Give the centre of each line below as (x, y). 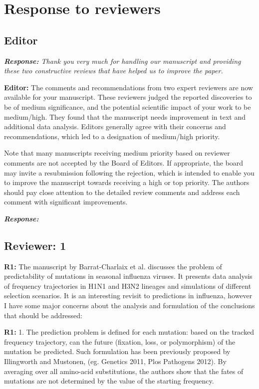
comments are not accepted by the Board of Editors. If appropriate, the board (124, 162)
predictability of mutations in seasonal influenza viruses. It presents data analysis (128, 276)
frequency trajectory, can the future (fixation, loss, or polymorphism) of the (120, 341)
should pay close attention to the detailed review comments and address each (122, 192)
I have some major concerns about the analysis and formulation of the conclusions (129, 305)
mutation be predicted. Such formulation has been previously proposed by (117, 351)
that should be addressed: (43, 315)
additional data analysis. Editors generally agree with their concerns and (115, 126)
